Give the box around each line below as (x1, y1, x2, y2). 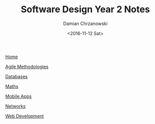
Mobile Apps (5, 93, 32, 99)
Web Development (5, 113, 44, 119)
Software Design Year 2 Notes (20, 4, 150, 15)
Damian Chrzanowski (63, 20, 108, 27)
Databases (5, 73, 28, 80)
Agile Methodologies (5, 63, 49, 69)
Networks (5, 103, 26, 109)
